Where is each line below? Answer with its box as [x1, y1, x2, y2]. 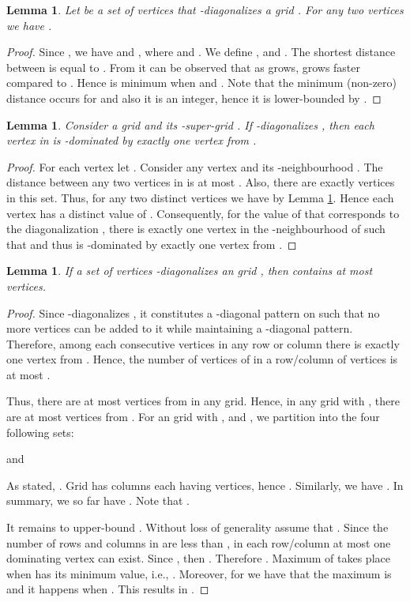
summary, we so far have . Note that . [6, 492, 190, 509]
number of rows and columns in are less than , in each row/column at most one [6, 534, 391, 551]
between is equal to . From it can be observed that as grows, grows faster [6, 58, 361, 75]
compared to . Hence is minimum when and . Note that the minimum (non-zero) [6, 74, 397, 91]
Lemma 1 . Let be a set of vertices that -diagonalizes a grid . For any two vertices [6, 2, 404, 17]
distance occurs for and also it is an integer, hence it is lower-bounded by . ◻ [6, 89, 382, 106]
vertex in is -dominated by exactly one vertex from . [6, 132, 257, 149]
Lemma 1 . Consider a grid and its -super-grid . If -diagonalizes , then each [6, 116, 374, 133]
